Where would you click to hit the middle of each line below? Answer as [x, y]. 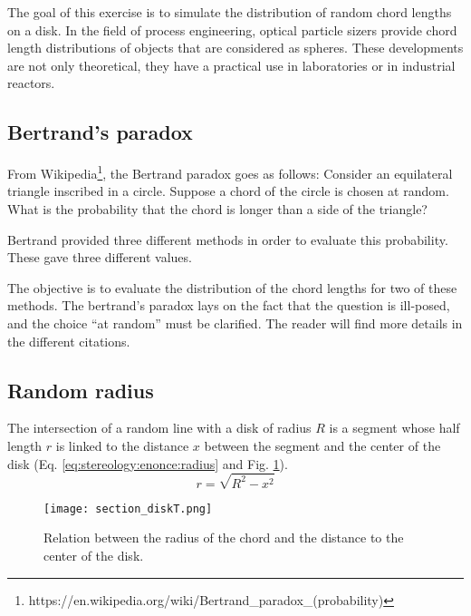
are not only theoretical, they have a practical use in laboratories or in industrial [231, 65]
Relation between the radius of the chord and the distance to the [224, 538]
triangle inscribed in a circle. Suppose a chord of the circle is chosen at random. [228, 191]
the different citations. [69, 341]
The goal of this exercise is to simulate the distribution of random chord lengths [230, 12]
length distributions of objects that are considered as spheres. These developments [235, 48]
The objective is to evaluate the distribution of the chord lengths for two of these [232, 287]
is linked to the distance [122, 445]
